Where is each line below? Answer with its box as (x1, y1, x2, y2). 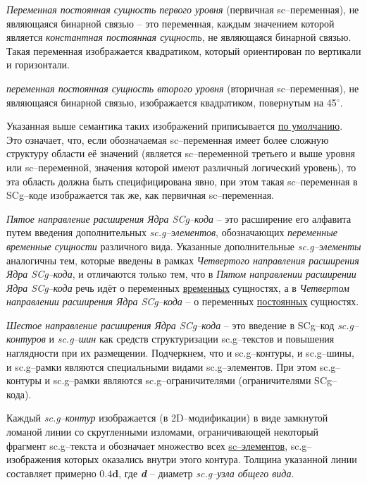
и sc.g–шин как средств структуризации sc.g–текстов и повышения (49, 331, 335, 346)
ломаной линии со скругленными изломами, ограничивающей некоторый (6, 424, 319, 439)
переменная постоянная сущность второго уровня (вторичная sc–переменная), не (6, 80, 359, 95)
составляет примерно (6, 465, 97, 480)
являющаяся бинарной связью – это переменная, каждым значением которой (6, 16, 335, 30)
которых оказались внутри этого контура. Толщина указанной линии (64, 452, 357, 467)
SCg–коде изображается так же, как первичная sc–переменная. (6, 188, 274, 202)
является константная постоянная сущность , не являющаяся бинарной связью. (6, 30, 352, 44)
